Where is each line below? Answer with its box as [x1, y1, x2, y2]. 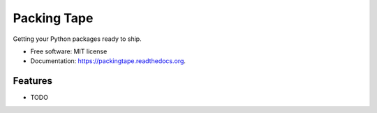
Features [13, 75, 52, 87]
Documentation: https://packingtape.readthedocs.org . [30, 57, 186, 65]
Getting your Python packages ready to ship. [13, 35, 142, 43]
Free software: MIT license [30, 47, 108, 55]
